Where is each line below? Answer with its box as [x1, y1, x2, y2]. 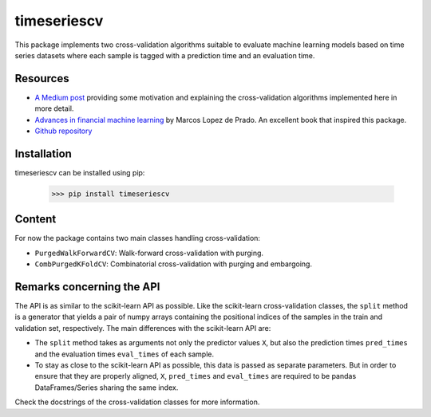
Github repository [34, 126, 93, 136]
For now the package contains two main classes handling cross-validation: [14, 234, 261, 243]
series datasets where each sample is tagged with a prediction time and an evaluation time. [14, 50, 315, 60]
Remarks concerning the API [14, 280, 160, 293]
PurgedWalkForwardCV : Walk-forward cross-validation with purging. [34, 248, 263, 258]
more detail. [34, 104, 74, 113]
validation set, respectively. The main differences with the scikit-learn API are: [14, 323, 271, 332]
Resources [14, 72, 69, 85]
